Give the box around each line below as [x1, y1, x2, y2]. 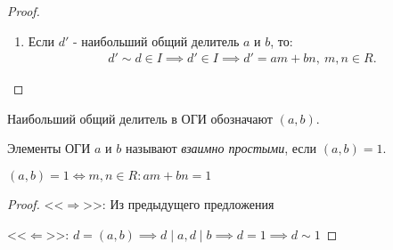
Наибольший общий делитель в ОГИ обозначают [7, 109, 273, 127]
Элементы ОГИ [7, 139, 91, 157]
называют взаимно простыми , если [125, 139, 317, 157]
